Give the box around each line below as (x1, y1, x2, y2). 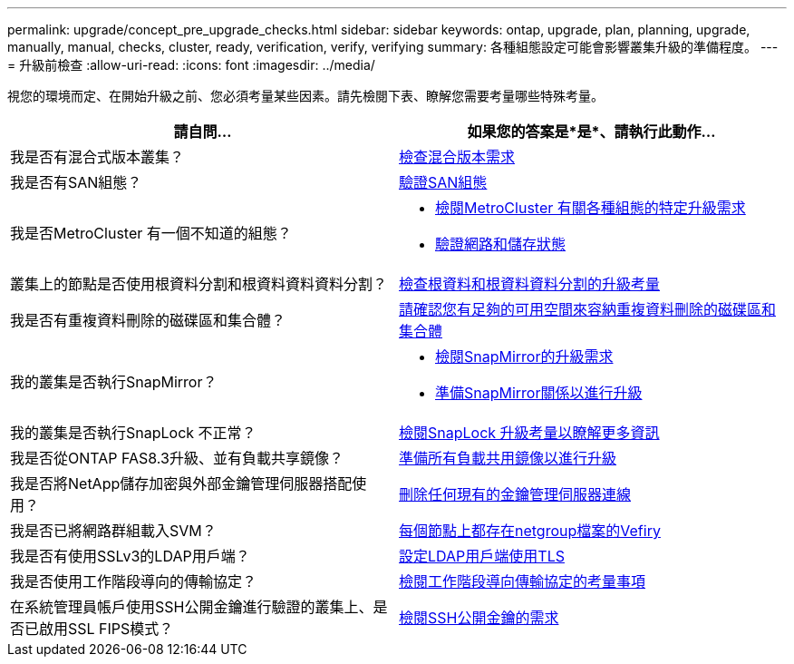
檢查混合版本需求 (399, 148, 516, 166)
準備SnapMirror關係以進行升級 (435, 384, 643, 402)
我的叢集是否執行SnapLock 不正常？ (10, 424, 257, 442)
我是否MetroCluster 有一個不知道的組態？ (10, 224, 292, 242)
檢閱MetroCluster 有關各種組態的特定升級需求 (435, 199, 746, 217)
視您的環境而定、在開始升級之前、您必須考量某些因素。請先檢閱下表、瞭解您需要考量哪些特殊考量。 (7, 88, 604, 103)
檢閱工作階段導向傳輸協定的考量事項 (399, 572, 646, 591)
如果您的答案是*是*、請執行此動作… (467, 122, 716, 141)
